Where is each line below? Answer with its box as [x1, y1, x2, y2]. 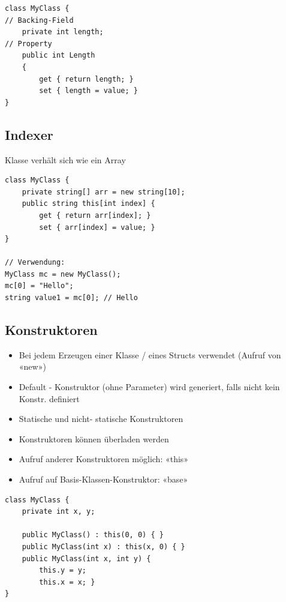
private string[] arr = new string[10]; [22, 187, 185, 196]
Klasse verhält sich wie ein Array [5, 153, 126, 166]
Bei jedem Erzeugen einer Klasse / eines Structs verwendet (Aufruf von [19, 348, 281, 361]
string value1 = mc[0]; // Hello [5, 293, 138, 303]
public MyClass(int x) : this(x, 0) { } [22, 543, 185, 551]
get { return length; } [39, 74, 134, 83]
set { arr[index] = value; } [39, 223, 155, 232]
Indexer [5, 125, 53, 143]
